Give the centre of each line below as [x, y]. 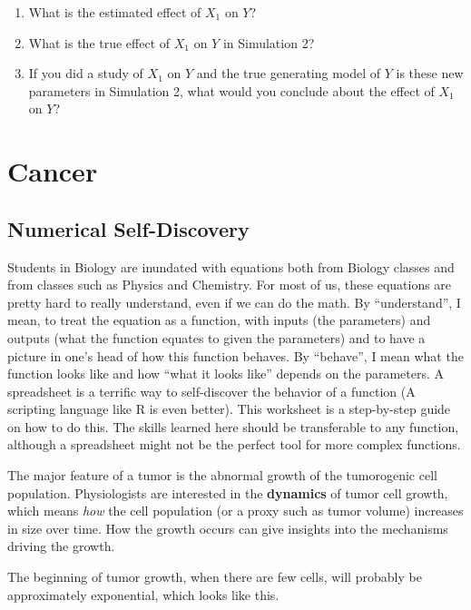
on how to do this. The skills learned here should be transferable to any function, [233, 426]
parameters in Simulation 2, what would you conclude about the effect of [231, 90]
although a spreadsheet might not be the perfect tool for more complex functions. [234, 444]
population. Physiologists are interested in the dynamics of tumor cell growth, [228, 492]
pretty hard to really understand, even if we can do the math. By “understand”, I [234, 302]
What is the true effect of [99, 42]
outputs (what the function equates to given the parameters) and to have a [216, 337]
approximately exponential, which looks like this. [143, 594]
